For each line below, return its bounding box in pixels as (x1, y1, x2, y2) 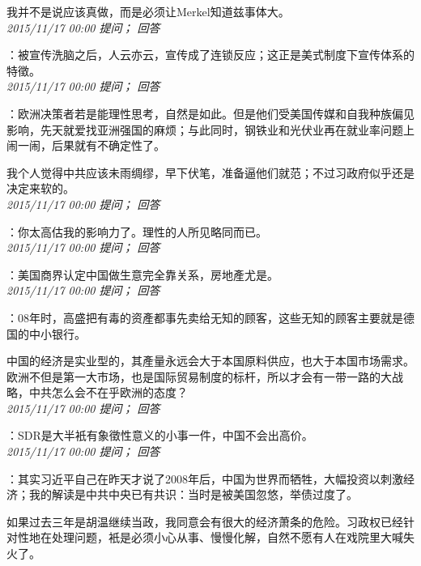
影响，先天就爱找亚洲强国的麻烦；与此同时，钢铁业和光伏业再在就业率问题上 (6, 121, 415, 138)
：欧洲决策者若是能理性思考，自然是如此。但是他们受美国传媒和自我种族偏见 (6, 104, 415, 121)
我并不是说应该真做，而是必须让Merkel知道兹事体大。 (6, 3, 290, 19)
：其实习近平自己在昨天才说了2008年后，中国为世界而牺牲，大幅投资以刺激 (6, 470, 403, 487)
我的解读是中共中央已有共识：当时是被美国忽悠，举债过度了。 (28, 486, 358, 503)
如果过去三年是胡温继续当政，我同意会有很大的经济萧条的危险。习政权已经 (6, 513, 403, 530)
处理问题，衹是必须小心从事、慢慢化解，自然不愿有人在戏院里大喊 (51, 529, 403, 546)
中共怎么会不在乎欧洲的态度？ (28, 384, 188, 401)
